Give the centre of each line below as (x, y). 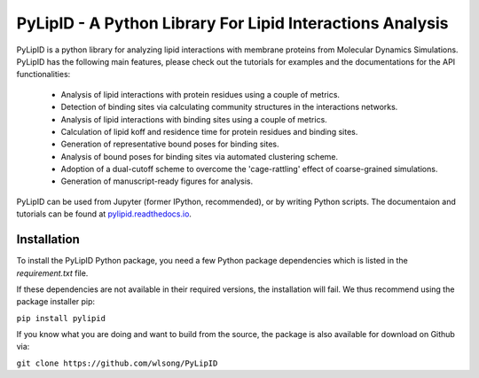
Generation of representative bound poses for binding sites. (170, 144)
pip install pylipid (61, 318)
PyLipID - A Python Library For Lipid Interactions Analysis (232, 23)
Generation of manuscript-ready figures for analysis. (157, 181)
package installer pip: (56, 302)
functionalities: (43, 75)
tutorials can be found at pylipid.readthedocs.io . (104, 214)
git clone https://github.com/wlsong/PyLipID (117, 363)
